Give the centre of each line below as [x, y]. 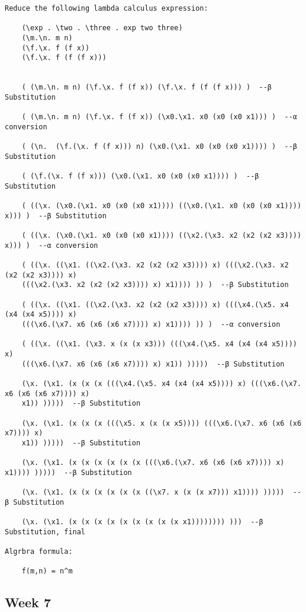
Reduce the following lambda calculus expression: [107, 8]
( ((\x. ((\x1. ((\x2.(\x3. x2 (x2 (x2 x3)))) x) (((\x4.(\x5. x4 [155, 305]
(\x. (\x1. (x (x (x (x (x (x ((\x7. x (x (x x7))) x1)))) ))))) [153, 493]
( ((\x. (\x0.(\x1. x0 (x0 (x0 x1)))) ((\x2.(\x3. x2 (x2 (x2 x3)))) [162, 236]
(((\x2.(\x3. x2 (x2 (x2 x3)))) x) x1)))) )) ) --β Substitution [155, 285]
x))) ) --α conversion [51, 245]
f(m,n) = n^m [47, 571]
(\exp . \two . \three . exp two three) [102, 28]
